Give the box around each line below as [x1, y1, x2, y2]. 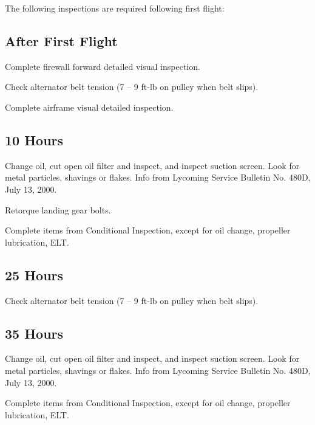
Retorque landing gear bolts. [5, 203, 111, 216]
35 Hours [5, 323, 64, 342]
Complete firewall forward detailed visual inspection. [5, 60, 200, 72]
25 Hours [5, 265, 64, 284]
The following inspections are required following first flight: [5, 2, 225, 14]
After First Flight [5, 31, 118, 50]
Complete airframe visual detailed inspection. [5, 100, 174, 113]
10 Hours [5, 130, 64, 149]
